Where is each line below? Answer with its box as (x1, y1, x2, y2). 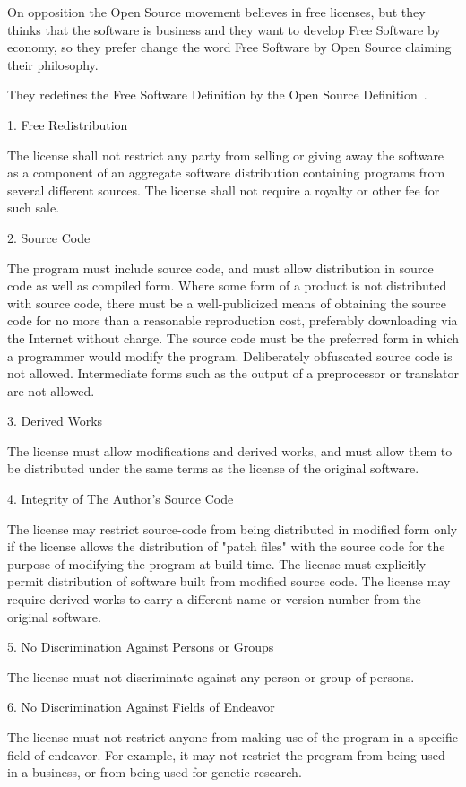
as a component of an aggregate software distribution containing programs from (7, 163, 445, 182)
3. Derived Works (7, 411, 103, 430)
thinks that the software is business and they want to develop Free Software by (7, 20, 441, 39)
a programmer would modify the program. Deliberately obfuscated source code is (7, 346, 453, 365)
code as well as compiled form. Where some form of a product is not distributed (7, 276, 447, 295)
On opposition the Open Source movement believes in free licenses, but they (7, 3, 426, 21)
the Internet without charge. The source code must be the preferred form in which (7, 328, 460, 347)
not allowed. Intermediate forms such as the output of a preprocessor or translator (7, 364, 459, 383)
